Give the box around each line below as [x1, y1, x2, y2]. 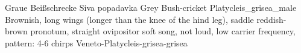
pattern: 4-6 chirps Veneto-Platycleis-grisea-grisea [5, 36, 188, 49]
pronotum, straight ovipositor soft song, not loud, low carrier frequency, [30, 25, 296, 37]
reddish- [256, 13, 287, 25]
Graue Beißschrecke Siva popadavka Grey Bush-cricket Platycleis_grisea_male [5, 1, 297, 13]
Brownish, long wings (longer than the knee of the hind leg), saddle [5, 13, 254, 25]
